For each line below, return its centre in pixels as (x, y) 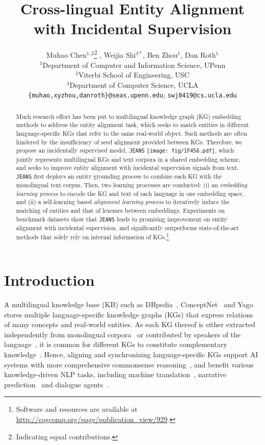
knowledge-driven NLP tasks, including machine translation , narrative (115, 374)
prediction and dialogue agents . (57, 384)
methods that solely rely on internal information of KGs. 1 (92, 236)
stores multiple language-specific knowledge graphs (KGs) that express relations (129, 314)
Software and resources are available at (77, 409)
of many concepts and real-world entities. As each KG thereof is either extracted (130, 324)
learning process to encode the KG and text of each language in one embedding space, (130, 193)
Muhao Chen (66, 54)
